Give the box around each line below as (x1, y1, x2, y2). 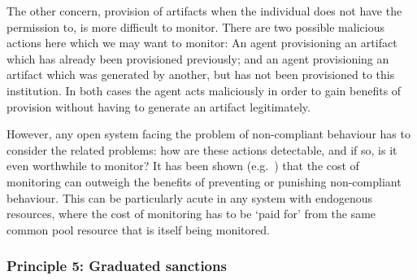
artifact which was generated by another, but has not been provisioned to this (7, 66, 395, 83)
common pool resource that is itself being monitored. (7, 221, 270, 238)
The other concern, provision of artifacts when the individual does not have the (7, 2, 402, 19)
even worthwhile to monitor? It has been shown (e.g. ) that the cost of (7, 157, 359, 174)
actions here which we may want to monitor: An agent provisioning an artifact (7, 34, 397, 51)
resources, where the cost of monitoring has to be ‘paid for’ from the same (7, 205, 376, 222)
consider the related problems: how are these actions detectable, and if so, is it (7, 141, 397, 158)
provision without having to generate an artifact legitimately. (7, 98, 311, 115)
